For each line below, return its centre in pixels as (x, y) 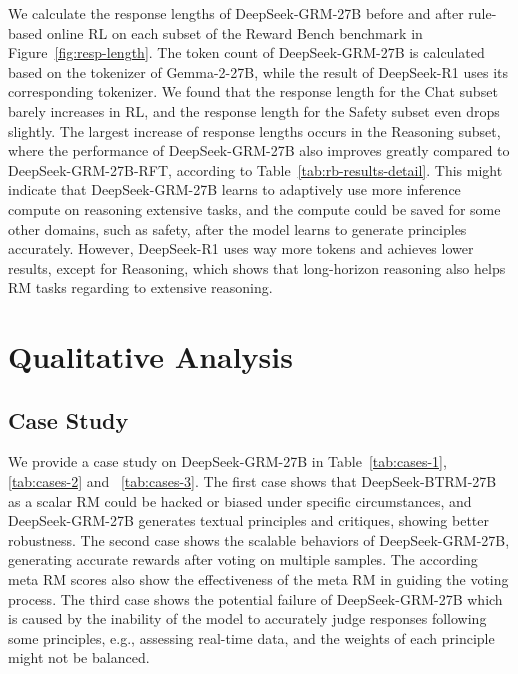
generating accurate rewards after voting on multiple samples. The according (243, 559)
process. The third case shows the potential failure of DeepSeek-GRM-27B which (255, 598)
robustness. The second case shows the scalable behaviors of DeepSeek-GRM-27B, (259, 539)
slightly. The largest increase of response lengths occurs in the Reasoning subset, (254, 130)
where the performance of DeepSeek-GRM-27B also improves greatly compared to (259, 150)
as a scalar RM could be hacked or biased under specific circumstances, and (240, 500)
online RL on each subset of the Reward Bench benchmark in (234, 32)
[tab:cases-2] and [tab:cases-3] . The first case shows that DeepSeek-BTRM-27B (252, 481)
